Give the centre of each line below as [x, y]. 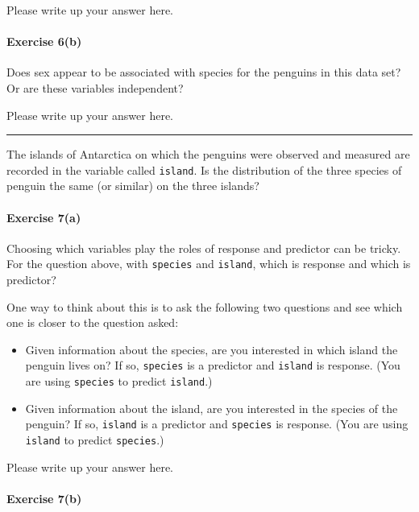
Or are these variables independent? [95, 87]
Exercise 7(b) [44, 498]
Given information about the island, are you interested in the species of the [212, 408]
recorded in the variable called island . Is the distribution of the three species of [204, 169]
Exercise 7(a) [44, 217]
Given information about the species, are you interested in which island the [212, 349]
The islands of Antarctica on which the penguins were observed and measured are [208, 154]
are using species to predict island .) [119, 381]
